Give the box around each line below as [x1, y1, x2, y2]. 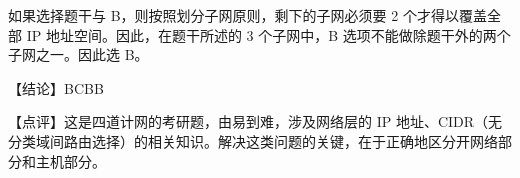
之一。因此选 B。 [35, 44, 149, 65]
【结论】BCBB [8, 77, 104, 98]
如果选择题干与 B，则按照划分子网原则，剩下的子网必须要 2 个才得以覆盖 [8, 5, 487, 25]
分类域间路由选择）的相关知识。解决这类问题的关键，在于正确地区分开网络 [8, 130, 498, 151]
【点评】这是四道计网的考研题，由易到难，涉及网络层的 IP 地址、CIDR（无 [8, 111, 503, 132]
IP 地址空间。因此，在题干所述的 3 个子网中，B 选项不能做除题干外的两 [26, 24, 497, 45]
